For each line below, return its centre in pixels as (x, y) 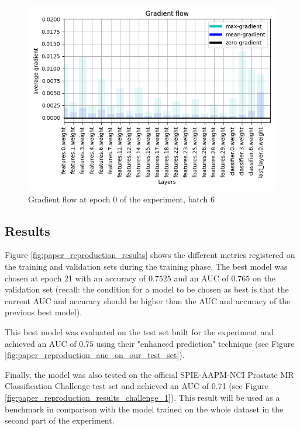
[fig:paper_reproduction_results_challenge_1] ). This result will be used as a (142, 397)
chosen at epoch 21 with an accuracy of (75, 278)
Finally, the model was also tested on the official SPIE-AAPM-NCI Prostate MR (149, 374)
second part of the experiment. (60, 420)
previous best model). (44, 312)
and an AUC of (201, 278)
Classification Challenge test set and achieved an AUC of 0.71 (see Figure (137, 386)
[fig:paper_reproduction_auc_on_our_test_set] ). (95, 355)
